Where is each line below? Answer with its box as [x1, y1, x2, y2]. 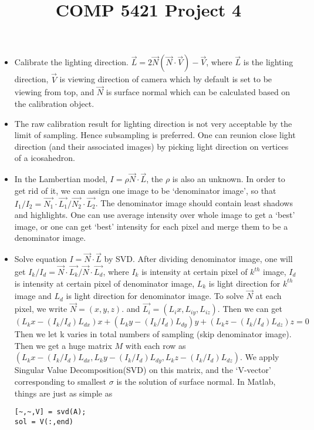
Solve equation [14, 253, 67, 265]
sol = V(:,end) [14, 417, 74, 426]
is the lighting [243, 56, 293, 68]
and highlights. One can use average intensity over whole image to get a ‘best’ [14, 209, 295, 221]
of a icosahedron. [14, 152, 75, 164]
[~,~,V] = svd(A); [14, 408, 86, 416]
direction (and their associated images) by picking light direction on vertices [14, 140, 289, 152]
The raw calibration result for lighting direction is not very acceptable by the [14, 117, 292, 129]
